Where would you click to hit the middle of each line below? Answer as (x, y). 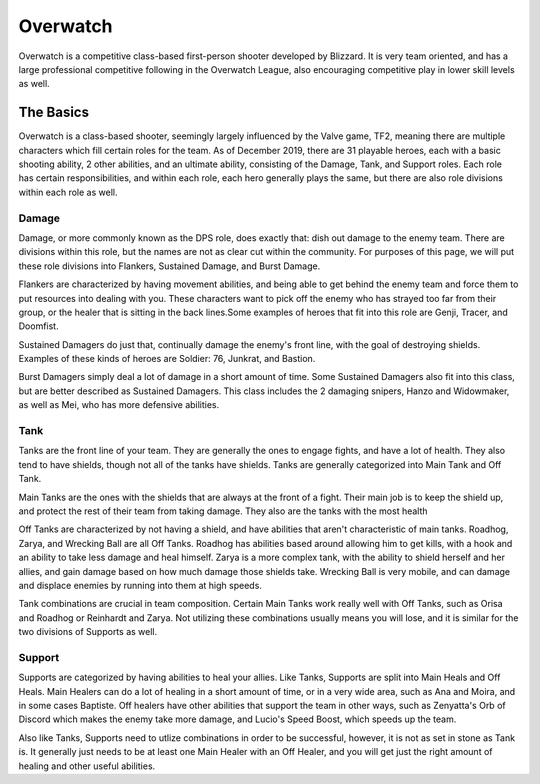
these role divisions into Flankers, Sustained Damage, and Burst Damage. (169, 266)
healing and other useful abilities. (87, 766)
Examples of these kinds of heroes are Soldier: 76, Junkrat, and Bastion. (167, 359)
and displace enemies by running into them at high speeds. (140, 585)
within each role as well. (68, 192)
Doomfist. (38, 326)
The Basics (54, 112)
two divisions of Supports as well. (88, 632)
